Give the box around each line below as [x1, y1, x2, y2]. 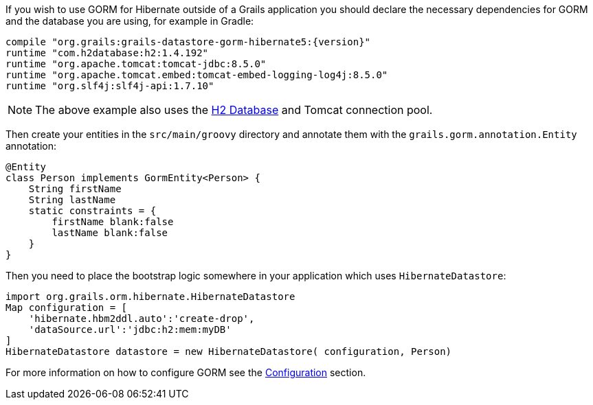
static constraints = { [28, 205, 157, 216]
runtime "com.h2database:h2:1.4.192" [5, 47, 209, 58]
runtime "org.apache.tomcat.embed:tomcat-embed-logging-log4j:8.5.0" [5, 69, 388, 80]
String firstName [28, 183, 122, 194]
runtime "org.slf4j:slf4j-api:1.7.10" [5, 80, 214, 91]
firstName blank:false [52, 216, 174, 227]
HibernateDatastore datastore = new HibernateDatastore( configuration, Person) [5, 346, 452, 357]
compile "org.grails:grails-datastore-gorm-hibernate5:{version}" [5, 36, 371, 47]
